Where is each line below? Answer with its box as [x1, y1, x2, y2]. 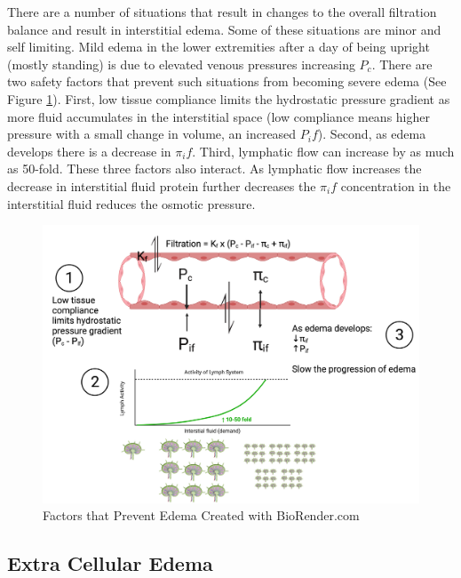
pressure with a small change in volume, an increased [7, 124, 297, 143]
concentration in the [340, 176, 451, 195]
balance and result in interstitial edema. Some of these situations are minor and [7, 20, 441, 38]
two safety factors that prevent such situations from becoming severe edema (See [7, 72, 447, 91]
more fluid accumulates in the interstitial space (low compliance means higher [7, 107, 430, 125]
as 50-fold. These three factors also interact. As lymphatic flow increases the [7, 159, 422, 178]
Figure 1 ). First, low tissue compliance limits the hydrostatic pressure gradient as [7, 89, 450, 108]
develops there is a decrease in [7, 141, 171, 160]
